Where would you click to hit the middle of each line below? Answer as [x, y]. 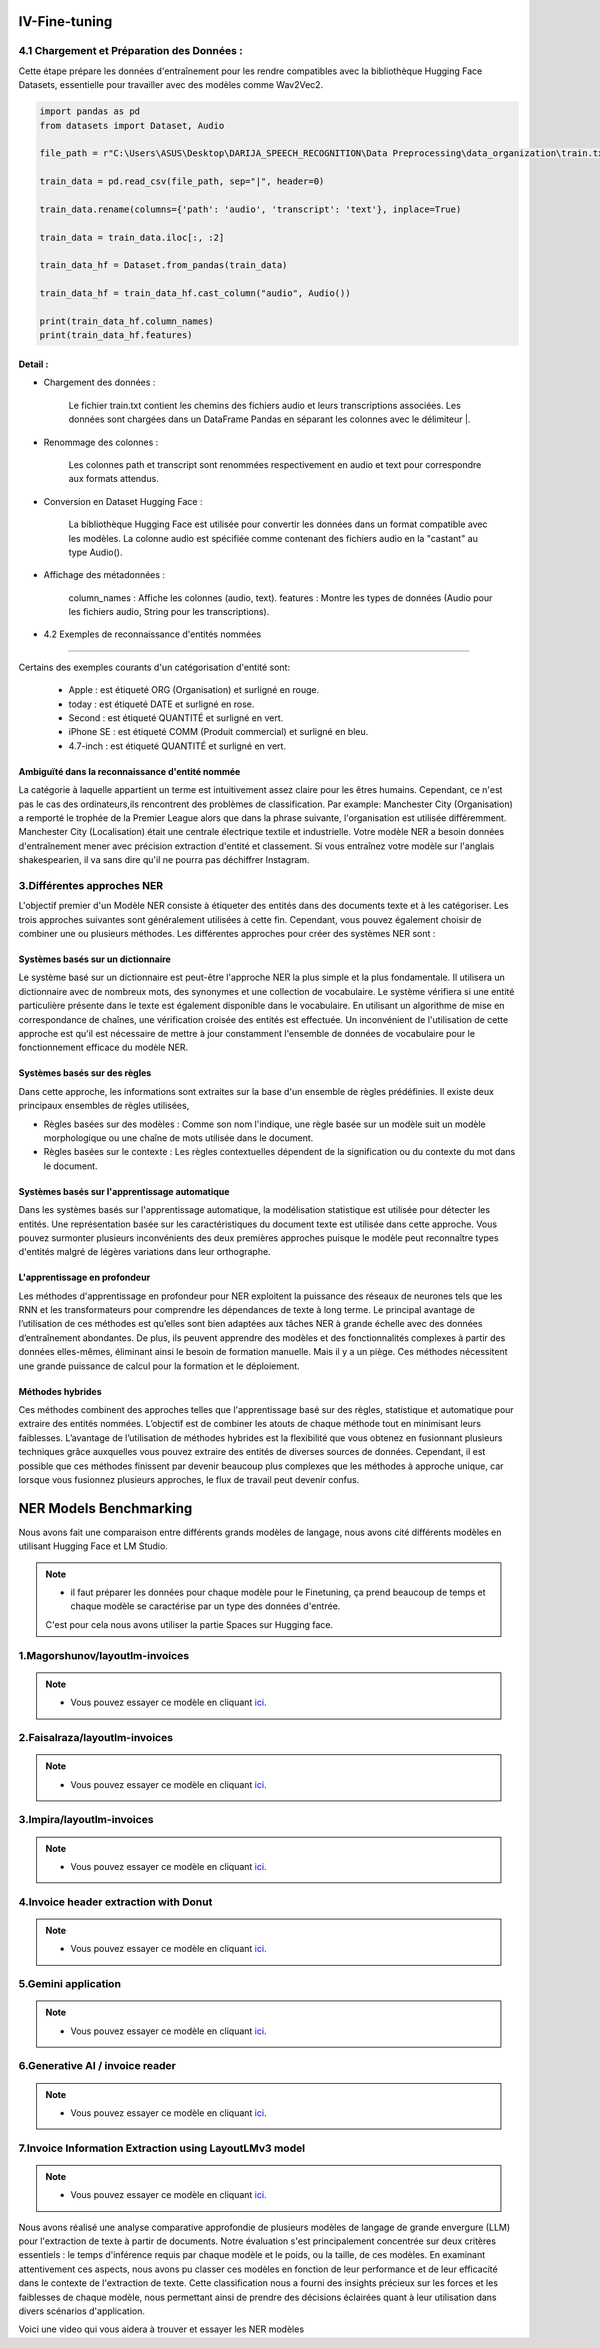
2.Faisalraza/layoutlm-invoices [96, 1737]
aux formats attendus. [113, 479]
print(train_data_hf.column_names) [126, 321]
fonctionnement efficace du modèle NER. [103, 1047]
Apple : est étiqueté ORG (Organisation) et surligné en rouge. [194, 690]
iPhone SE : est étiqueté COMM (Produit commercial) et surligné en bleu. [218, 732]
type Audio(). [95, 552]
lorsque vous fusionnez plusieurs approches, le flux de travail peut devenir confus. [189, 1479]
